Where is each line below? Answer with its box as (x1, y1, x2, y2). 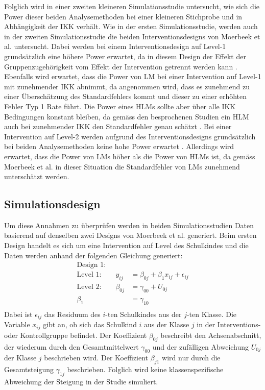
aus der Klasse (144, 319, 189, 330)
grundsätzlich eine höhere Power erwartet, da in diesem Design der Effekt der (4, 51, 246, 61)
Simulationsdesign (4, 196, 101, 212)
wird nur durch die (162, 352, 221, 363)
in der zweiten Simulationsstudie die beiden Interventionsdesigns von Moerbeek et (4, 31, 260, 41)
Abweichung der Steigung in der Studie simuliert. (4, 376, 158, 386)
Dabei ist (4, 308, 33, 319)
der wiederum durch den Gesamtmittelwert (4, 341, 139, 352)
